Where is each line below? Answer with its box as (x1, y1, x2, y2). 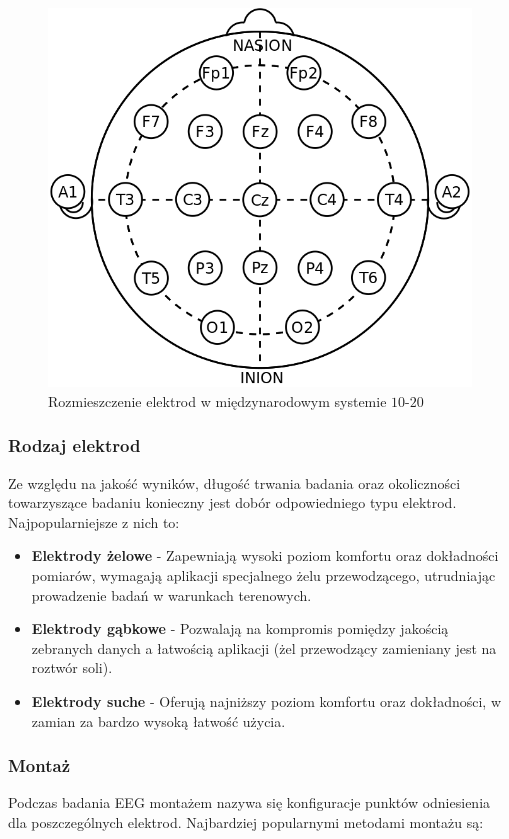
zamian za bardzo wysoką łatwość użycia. (31, 710, 286, 731)
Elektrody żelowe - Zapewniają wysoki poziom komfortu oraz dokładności (31, 545, 499, 566)
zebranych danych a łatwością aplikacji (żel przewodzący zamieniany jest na (31, 637, 497, 658)
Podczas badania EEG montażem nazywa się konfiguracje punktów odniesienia (8, 792, 491, 813)
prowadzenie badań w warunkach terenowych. (31, 584, 312, 605)
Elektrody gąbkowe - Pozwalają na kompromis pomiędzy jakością (31, 618, 449, 639)
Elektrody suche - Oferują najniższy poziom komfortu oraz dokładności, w (31, 691, 502, 712)
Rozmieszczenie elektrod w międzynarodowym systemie (48, 390, 387, 411)
